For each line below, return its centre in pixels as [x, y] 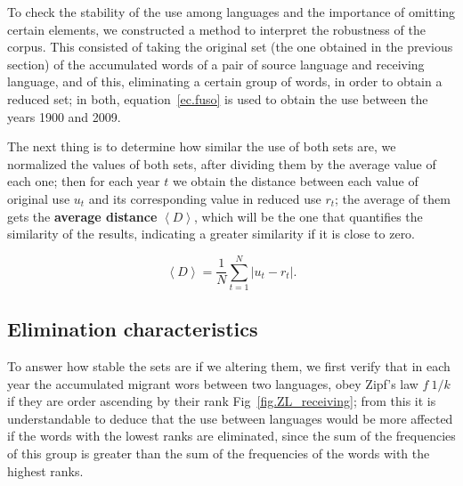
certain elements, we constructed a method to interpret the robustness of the [216, 29]
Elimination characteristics [133, 329]
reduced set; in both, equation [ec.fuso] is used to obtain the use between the [218, 98]
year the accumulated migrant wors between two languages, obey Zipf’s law [213, 383]
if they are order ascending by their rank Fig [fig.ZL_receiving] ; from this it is [222, 401]
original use [39, 198]
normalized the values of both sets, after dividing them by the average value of [222, 163]
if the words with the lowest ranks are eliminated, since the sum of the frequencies [231, 436]
